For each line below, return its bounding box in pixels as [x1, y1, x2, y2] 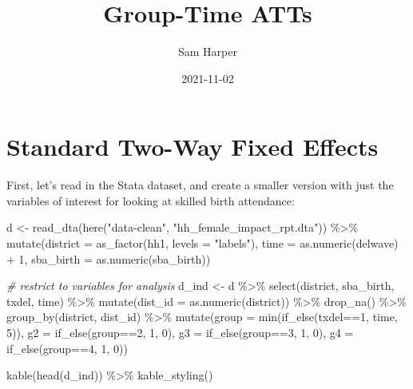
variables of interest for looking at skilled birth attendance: [6, 192, 295, 208]
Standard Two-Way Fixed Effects [6, 130, 379, 163]
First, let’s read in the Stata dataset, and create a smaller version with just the [6, 177, 394, 193]
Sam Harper [178, 43, 237, 60]
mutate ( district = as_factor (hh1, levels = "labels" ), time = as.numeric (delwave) [6, 235, 399, 252]
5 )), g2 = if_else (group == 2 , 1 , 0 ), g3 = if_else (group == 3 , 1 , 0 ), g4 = [6, 324, 354, 340]
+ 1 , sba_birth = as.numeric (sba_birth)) [6, 250, 211, 267]
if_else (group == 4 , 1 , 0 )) [6, 339, 128, 356]
